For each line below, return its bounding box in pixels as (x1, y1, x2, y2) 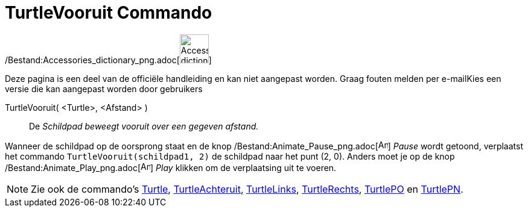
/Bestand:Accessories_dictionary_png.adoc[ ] (5, 54, 212, 65)
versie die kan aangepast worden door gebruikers (5, 83, 203, 94)
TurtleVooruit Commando (5, 2, 212, 23)
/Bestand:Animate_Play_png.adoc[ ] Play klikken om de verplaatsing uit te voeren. (5, 162, 337, 173)
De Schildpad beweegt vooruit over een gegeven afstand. (29, 120, 259, 131)
